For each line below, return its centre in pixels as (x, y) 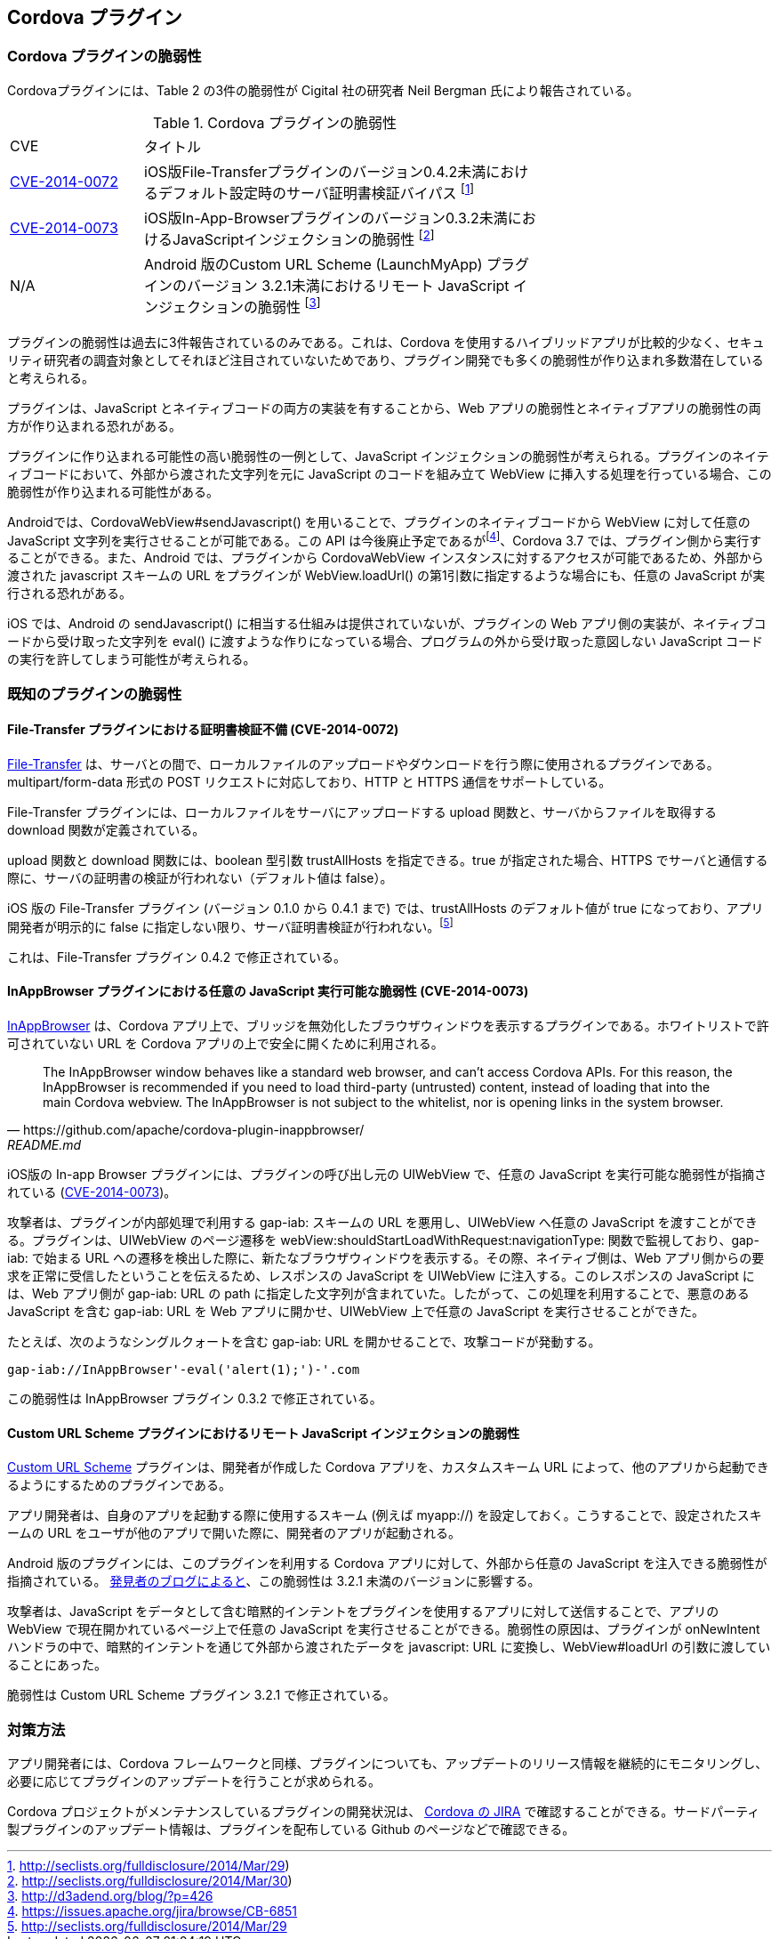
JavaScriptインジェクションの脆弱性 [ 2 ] (304, 238)
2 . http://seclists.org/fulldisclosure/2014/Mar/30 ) (150, 1880)
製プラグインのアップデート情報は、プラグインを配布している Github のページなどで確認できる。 (291, 1829)
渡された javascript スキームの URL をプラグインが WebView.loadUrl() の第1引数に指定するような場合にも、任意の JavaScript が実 (386, 576)
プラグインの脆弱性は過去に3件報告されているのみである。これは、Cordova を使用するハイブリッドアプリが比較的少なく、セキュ (386, 342)
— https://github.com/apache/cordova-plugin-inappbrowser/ (186, 1129)
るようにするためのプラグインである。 (119, 1485)
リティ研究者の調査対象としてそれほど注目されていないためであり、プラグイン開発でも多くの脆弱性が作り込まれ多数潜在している (385, 360)
